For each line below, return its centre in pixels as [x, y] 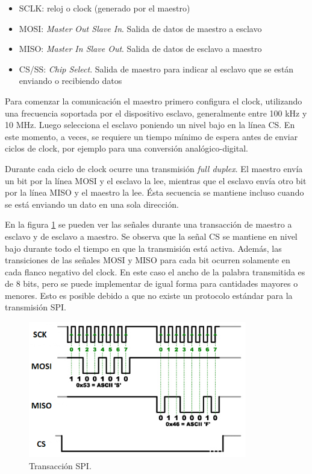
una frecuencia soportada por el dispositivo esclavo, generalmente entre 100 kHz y [156, 113]
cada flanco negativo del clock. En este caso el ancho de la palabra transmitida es [155, 271]
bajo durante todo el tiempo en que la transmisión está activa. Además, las [143, 248]
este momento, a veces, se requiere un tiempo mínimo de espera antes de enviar [151, 136]
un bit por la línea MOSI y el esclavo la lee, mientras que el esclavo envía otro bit [156, 180]
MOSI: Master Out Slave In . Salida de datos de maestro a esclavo [140, 28]
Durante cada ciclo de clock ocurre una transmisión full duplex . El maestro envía [154, 168]
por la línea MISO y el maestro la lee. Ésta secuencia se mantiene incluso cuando [154, 192]
